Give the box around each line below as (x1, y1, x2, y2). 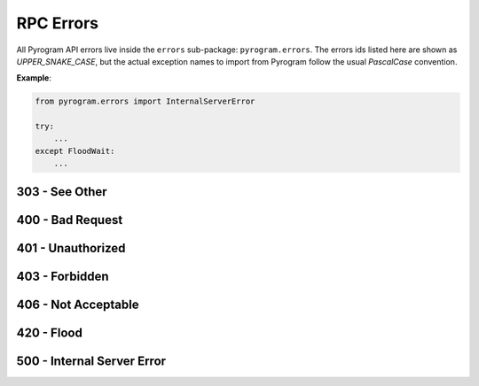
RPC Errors (16, 13, 99, 33)
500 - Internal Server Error (16, 353, 167, 368)
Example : (16, 73, 52, 83)
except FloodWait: (35, 146, 115, 156)
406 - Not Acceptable (16, 297, 139, 312)
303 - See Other (16, 184, 107, 199)
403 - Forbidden (16, 268, 110, 283)
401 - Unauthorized (16, 240, 126, 256)
